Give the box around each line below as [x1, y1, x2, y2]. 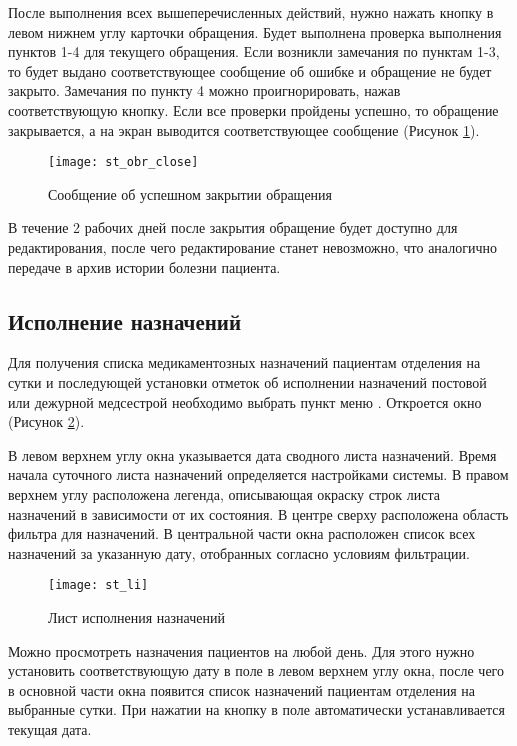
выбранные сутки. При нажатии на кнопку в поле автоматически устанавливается [8, 699, 506, 720]
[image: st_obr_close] [48, 155, 199, 170]
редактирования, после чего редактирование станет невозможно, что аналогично [8, 237, 497, 257]
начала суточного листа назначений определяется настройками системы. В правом [8, 464, 509, 485]
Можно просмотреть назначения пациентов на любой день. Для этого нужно [8, 640, 475, 661]
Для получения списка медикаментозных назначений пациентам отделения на [8, 352, 481, 373]
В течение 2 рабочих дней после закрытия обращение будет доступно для [8, 217, 458, 238]
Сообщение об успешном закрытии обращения [48, 183, 333, 204]
